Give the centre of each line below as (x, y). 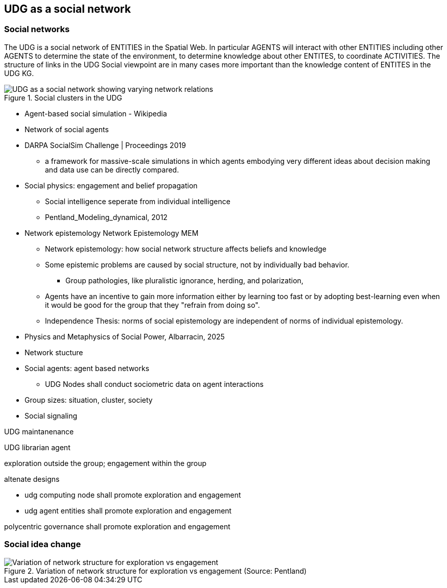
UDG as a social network (68, 9)
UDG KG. (19, 73)
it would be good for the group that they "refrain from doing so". (152, 305)
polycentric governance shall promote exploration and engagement (117, 526)
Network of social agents (67, 129)
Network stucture (54, 352)
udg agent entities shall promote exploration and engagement (128, 510)
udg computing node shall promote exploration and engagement (133, 495)
